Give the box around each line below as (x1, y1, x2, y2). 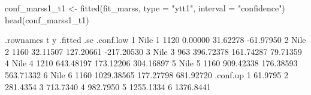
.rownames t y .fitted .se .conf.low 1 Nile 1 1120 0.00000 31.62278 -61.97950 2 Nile (5, 33, 306, 46)
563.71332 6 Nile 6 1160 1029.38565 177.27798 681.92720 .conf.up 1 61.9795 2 (5, 68, 288, 81)
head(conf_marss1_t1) (5, 13, 89, 26)
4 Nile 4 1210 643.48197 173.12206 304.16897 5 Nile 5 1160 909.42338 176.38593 (5, 57, 298, 69)
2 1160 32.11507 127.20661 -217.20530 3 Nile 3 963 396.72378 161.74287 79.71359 (5, 45, 302, 57)
